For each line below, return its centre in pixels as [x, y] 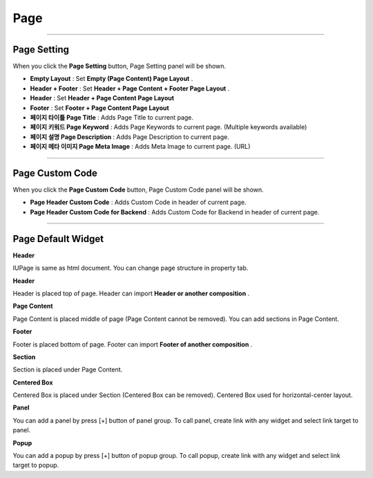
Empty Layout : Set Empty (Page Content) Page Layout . [112, 79]
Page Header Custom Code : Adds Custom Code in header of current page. [138, 202]
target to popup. [36, 465]
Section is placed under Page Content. [68, 369]
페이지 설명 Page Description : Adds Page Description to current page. [130, 137]
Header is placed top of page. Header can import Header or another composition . [131, 293]
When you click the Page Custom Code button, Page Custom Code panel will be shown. [138, 190]
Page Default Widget [58, 239]
